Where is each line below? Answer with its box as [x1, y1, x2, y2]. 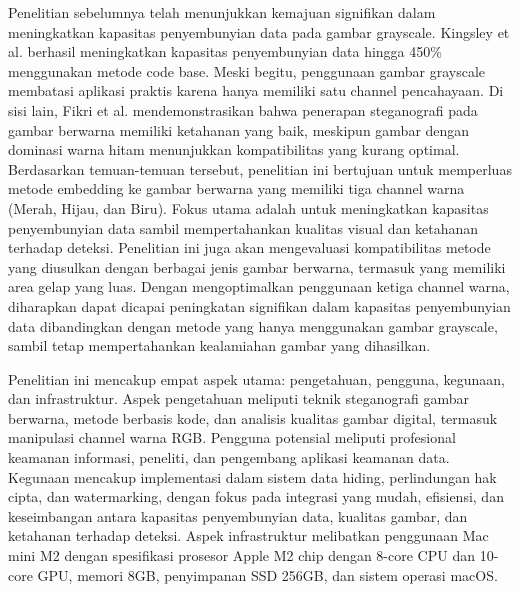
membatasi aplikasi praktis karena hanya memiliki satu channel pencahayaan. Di [8, 80, 504, 101]
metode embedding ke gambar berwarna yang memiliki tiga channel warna [8, 178, 465, 199]
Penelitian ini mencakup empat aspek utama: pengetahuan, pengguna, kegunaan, [8, 368, 505, 389]
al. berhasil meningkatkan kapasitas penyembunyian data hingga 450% [8, 41, 442, 62]
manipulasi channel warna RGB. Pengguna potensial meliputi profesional [8, 427, 456, 448]
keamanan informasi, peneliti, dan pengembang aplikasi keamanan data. [8, 447, 450, 468]
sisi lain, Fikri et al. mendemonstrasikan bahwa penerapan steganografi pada [8, 99, 478, 120]
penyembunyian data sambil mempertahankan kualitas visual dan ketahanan [8, 217, 479, 238]
